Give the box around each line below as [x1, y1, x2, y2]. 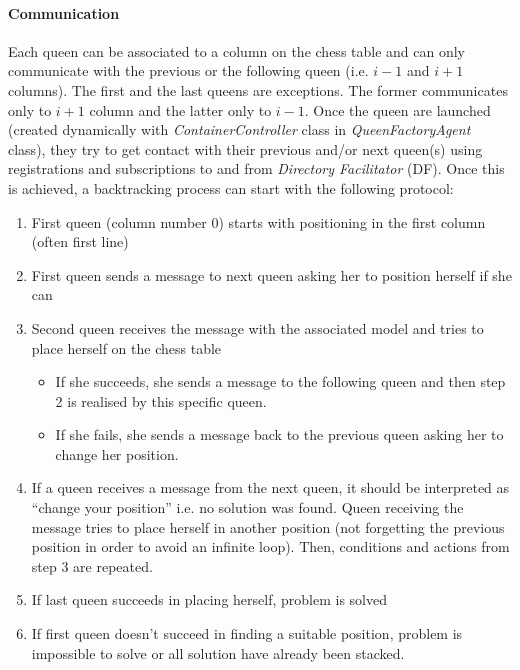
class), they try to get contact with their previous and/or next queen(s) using [8, 138, 483, 159]
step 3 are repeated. [31, 555, 153, 576]
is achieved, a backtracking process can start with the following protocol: [8, 177, 454, 198]
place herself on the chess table [31, 337, 222, 358]
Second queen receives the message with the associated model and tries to [31, 317, 484, 338]
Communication [8, 2, 120, 23]
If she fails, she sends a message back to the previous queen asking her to [55, 424, 504, 445]
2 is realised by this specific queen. [55, 390, 267, 411]
